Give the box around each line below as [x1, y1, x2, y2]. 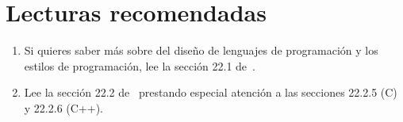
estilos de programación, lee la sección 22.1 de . [24, 57, 255, 74]
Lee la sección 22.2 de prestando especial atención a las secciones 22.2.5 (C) [24, 84, 397, 101]
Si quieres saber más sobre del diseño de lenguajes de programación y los [24, 42, 378, 59]
